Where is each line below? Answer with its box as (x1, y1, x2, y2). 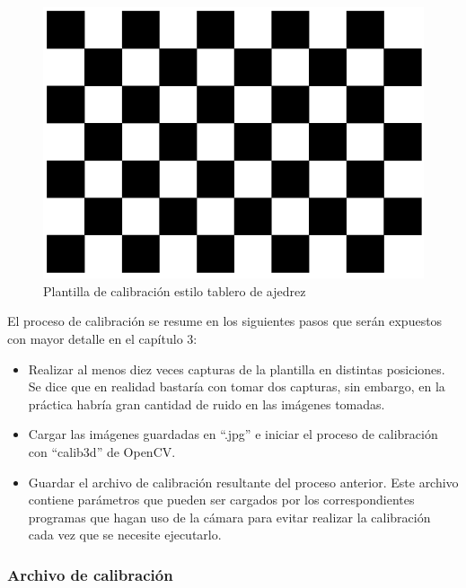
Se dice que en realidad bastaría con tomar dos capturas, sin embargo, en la (28, 377, 445, 396)
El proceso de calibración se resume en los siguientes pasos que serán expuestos (7, 312, 443, 330)
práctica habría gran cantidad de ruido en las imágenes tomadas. (28, 394, 385, 413)
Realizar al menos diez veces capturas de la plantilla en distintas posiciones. (28, 359, 445, 378)
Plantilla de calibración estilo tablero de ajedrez (43, 281, 306, 300)
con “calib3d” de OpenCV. (28, 443, 176, 461)
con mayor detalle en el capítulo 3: (7, 329, 198, 348)
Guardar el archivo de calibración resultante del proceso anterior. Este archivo (28, 472, 459, 491)
